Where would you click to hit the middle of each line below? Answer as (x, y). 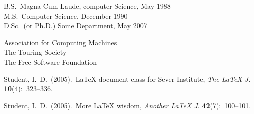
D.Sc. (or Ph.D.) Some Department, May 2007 (76, 26)
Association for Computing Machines (61, 42)
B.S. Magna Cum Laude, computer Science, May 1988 (87, 6)
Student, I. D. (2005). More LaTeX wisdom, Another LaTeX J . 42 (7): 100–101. (127, 105)
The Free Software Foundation (50, 61)
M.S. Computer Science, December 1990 (66, 16)
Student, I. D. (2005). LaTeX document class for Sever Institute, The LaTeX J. (127, 78)
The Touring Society (35, 52)
